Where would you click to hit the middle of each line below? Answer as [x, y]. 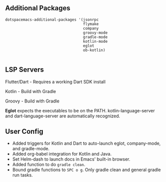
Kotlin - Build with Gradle [31, 91]
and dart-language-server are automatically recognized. [63, 116]
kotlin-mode [95, 41]
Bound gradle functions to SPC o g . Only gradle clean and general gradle [86, 170]
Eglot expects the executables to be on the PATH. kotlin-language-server [80, 110]
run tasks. [23, 175]
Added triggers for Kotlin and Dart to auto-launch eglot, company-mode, [86, 143]
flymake [91, 24]
